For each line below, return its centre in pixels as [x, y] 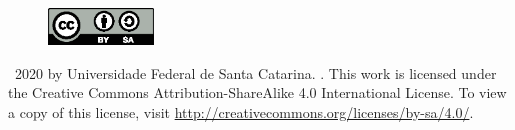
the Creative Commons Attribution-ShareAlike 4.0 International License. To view [257, 92]
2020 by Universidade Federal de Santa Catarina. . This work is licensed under [255, 72]
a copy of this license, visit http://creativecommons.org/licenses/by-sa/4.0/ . [241, 112]
